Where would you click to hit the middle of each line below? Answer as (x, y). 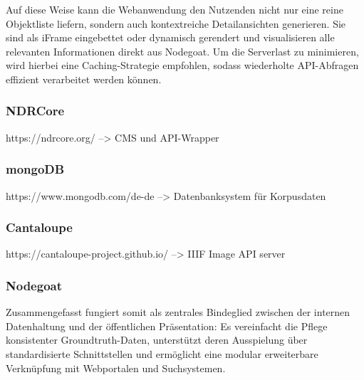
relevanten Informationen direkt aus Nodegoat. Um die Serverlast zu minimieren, (182, 51)
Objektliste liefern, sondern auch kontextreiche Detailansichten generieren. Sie (176, 23)
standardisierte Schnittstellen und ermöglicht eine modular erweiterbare (162, 354)
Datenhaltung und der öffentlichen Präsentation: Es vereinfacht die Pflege (167, 326)
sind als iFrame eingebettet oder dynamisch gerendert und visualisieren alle (170, 37)
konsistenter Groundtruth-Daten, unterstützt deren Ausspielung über (157, 340)
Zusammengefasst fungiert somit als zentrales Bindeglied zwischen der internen (178, 312)
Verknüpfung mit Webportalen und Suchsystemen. (116, 368)
